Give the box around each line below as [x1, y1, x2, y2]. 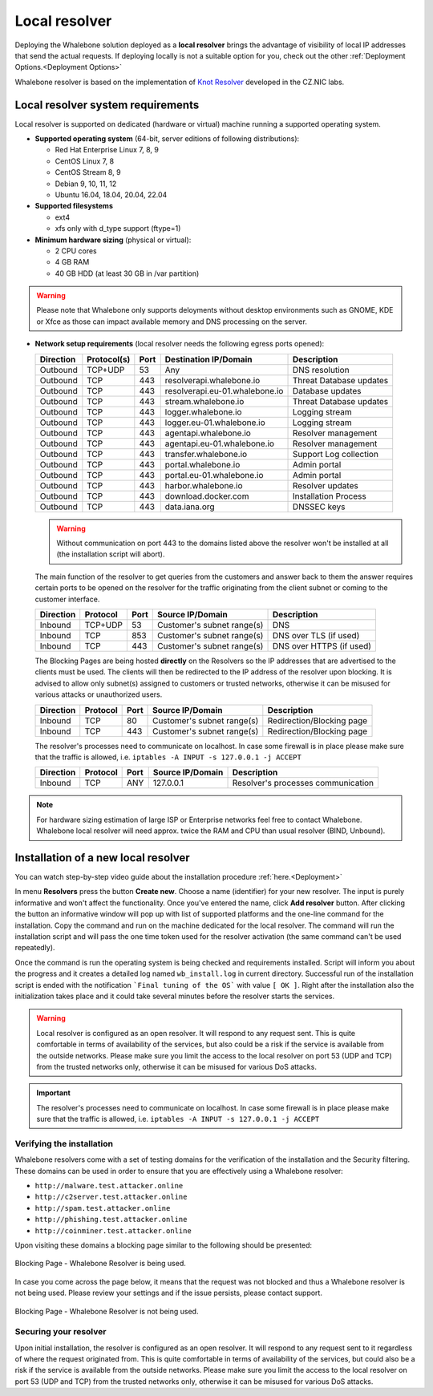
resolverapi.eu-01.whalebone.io [164, 385, 284, 396]
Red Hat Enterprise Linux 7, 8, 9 [55, 145, 160, 155]
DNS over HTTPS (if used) [272, 641, 372, 651]
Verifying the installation [14, 1138, 114, 1149]
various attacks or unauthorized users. [34, 690, 163, 699]
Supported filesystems [34, 201, 114, 211]
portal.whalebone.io [164, 459, 241, 470]
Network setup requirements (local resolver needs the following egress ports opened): [34, 339, 325, 349]
